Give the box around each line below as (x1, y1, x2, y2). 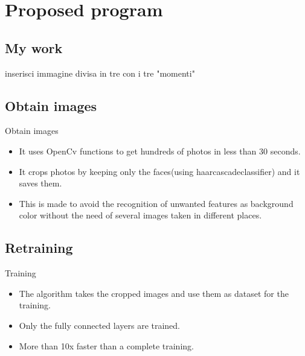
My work (5, 38, 63, 57)
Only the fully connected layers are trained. (19, 319, 181, 331)
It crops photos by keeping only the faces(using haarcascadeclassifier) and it (19, 165, 300, 177)
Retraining (5, 238, 73, 257)
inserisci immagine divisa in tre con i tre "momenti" (5, 66, 195, 79)
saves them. (19, 177, 62, 189)
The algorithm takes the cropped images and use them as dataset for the (19, 287, 289, 299)
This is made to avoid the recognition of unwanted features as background (19, 197, 294, 209)
